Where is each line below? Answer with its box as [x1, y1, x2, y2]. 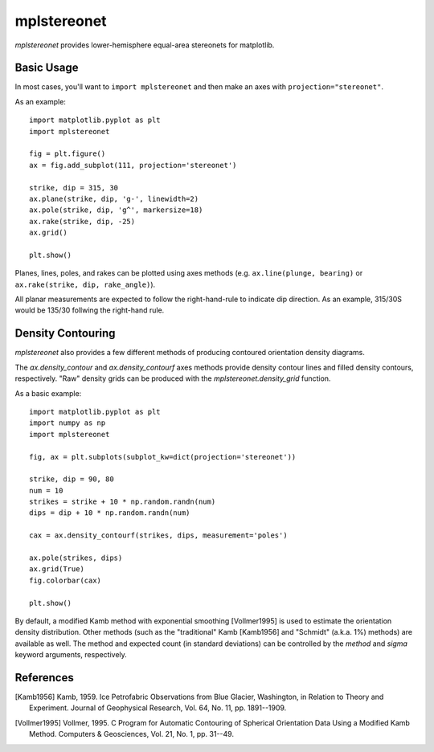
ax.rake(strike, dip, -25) [29, 217, 136, 226]
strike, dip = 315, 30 [29, 183, 119, 192]
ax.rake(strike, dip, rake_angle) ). [14, 280, 156, 289]
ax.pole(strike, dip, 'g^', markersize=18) [29, 206, 203, 215]
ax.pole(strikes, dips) [29, 554, 123, 562]
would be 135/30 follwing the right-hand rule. [14, 305, 165, 315]
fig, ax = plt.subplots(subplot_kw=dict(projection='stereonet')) [29, 452, 297, 461]
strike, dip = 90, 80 [29, 475, 114, 484]
